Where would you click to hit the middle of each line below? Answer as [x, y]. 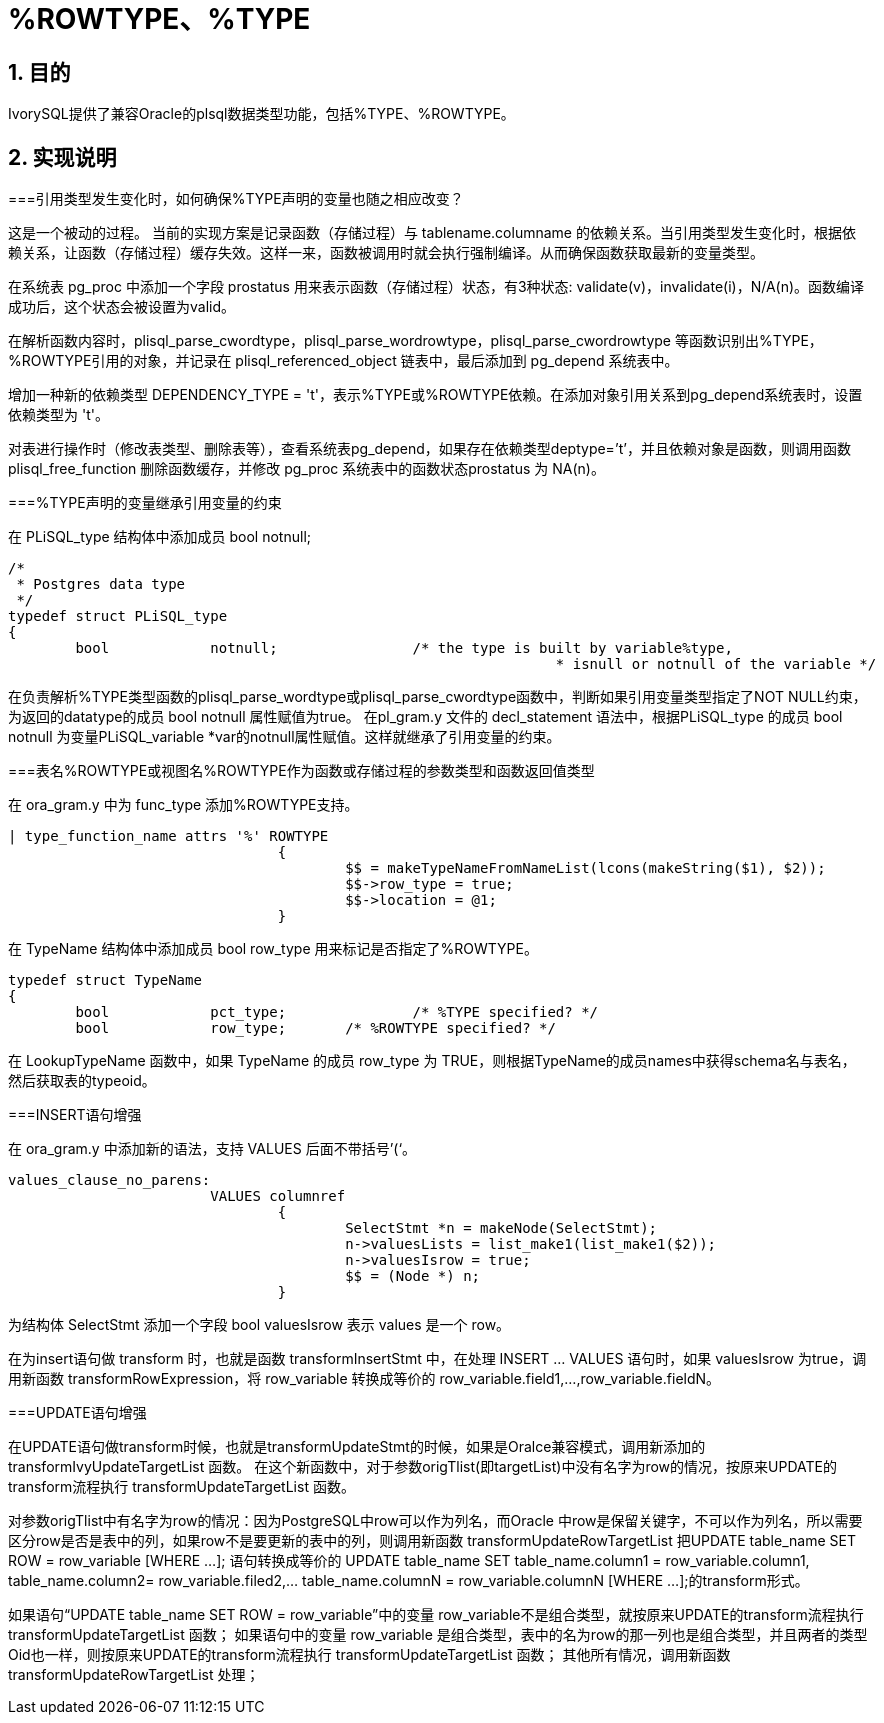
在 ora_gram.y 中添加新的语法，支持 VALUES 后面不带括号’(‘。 [212, 1149]
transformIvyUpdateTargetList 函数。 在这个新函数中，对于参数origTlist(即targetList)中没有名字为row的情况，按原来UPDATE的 [422, 1467]
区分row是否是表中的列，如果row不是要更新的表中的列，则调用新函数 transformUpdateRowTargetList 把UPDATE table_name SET [432, 1541]
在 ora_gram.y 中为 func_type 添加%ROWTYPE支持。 [183, 805]
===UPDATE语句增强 [77, 1413]
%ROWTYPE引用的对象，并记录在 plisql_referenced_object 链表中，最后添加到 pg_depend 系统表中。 [343, 361]
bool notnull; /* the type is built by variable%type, [404, 648]
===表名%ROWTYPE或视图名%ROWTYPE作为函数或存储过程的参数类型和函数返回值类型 [301, 771]
